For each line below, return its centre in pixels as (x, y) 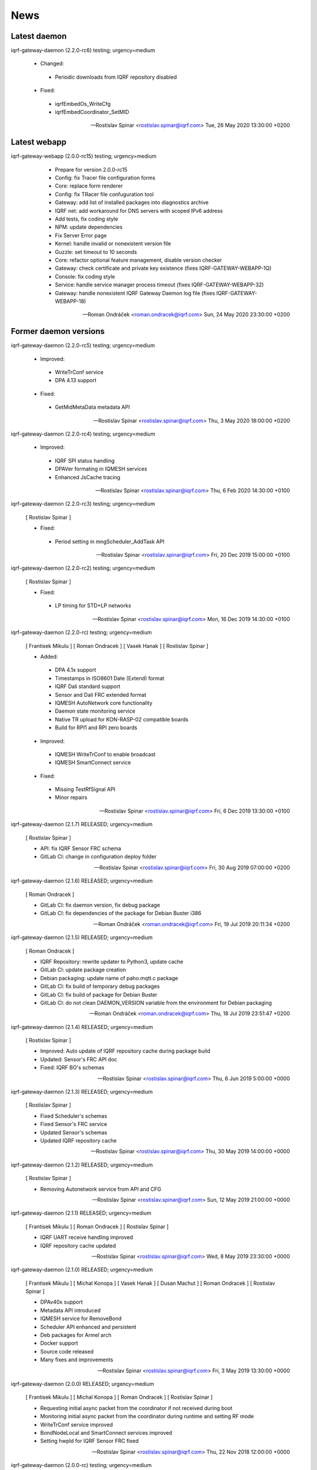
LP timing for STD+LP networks (93, 606)
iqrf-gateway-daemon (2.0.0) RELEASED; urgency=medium (82, 1384)
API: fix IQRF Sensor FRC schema (81, 848)
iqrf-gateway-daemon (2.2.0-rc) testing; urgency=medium (81, 633)
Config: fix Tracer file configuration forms (105, 178)
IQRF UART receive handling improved (87, 1237)
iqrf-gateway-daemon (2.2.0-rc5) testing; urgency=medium (83, 345)
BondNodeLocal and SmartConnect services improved (106, 1432)
